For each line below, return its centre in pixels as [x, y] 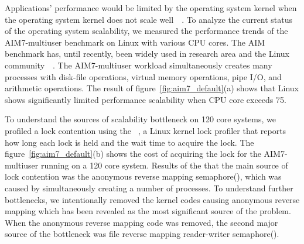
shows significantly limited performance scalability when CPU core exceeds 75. [146, 99]
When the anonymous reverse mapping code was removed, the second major [141, 222]
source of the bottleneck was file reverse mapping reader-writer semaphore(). [142, 234]
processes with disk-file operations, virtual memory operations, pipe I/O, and [143, 76]
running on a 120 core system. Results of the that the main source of [164, 165]
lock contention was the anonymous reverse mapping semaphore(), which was [143, 176]
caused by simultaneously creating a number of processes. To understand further [149, 188]
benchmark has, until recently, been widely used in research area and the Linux [147, 54]
